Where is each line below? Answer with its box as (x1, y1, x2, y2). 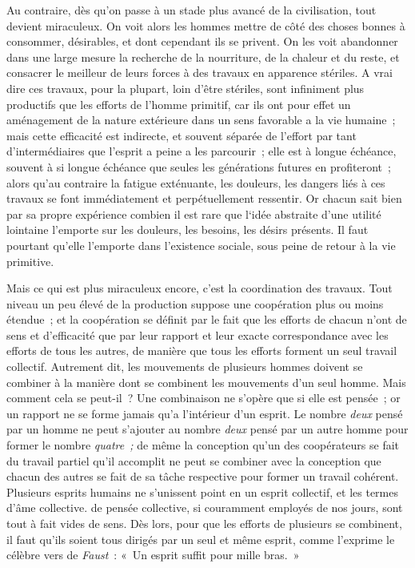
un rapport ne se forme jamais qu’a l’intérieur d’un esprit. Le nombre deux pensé (6, 405, 403, 421)
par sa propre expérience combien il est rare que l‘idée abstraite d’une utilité (6, 205, 381, 222)
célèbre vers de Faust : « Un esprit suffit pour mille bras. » (6, 546, 300, 563)
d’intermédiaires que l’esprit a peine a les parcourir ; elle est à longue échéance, (6, 143, 397, 159)
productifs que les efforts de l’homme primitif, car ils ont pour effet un (6, 95, 351, 112)
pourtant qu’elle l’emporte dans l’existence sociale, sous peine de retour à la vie (6, 236, 396, 253)
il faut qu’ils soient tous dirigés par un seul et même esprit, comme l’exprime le (6, 530, 395, 547)
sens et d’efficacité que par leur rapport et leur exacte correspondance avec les (6, 326, 389, 343)
